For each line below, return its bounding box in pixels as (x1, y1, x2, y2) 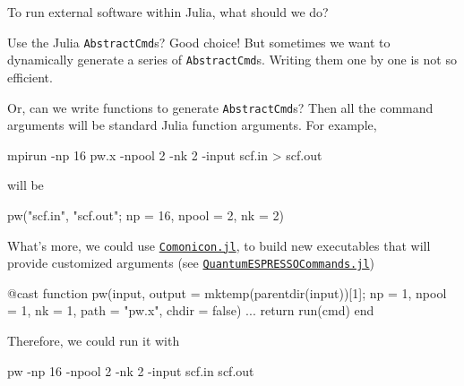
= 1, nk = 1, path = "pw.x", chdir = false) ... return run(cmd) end (7, 301, 374, 320)
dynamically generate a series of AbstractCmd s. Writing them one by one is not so (7, 50, 457, 69)
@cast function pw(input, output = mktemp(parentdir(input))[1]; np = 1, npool (7, 283, 447, 302)
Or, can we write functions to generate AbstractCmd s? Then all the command (7, 98, 434, 116)
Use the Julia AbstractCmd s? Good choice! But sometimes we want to (7, 32, 391, 51)
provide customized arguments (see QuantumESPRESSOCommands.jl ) (7, 253, 375, 272)
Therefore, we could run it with (7, 331, 180, 350)
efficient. (7, 67, 53, 86)
